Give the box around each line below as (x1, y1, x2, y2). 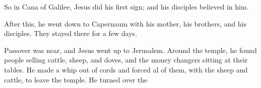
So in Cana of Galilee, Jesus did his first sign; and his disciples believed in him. (4, 1, 249, 11)
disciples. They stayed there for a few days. (4, 28, 138, 38)
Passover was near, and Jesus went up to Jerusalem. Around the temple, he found (4, 44, 257, 55)
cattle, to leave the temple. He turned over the (4, 74, 148, 84)
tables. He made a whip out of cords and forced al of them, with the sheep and (4, 64, 248, 74)
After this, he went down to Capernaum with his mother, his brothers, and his (4, 18, 247, 28)
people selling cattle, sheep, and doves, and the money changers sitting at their (4, 54, 248, 65)
